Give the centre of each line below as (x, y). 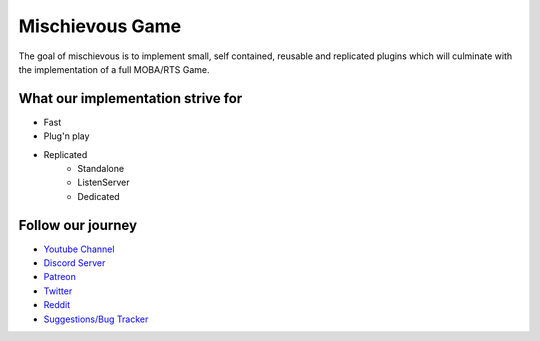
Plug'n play (66, 136)
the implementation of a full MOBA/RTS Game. (114, 69)
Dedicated (98, 196)
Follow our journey (78, 225)
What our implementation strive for (130, 98)
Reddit (57, 305)
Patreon (60, 277)
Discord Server (74, 263)
